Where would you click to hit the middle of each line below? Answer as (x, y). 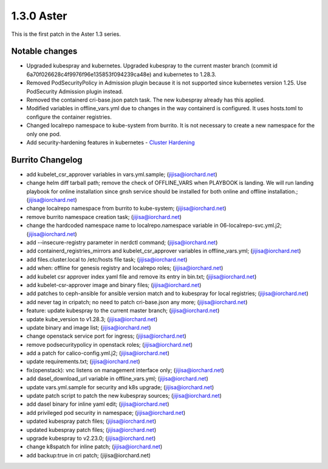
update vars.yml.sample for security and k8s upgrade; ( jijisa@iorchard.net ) (120, 387)
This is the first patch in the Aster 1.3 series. (66, 34)
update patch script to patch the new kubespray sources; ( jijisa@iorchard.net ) (124, 396)
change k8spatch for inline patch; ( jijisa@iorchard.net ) (94, 446)
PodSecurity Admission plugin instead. (75, 91)
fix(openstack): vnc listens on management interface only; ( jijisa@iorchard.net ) (125, 370)
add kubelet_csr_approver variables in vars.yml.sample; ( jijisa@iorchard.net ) (122, 174)
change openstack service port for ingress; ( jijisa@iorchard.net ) (106, 336)
